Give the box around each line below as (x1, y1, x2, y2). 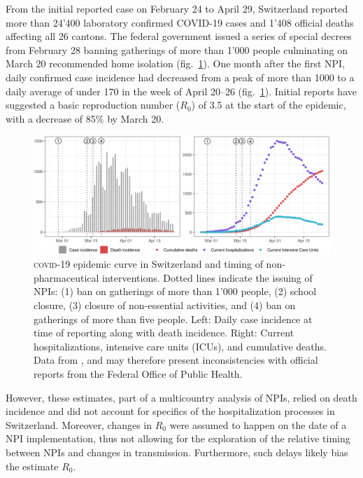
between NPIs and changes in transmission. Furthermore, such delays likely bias (6, 445, 348, 459)
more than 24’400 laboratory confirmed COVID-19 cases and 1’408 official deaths (6, 15, 354, 29)
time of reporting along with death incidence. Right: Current (34, 325, 294, 340)
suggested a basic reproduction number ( (6, 97, 180, 112)
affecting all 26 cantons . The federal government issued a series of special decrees (6, 29, 352, 43)
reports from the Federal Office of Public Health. (34, 367, 243, 381)
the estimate (6, 458, 59, 473)
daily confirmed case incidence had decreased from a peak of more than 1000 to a (6, 69, 355, 84)
